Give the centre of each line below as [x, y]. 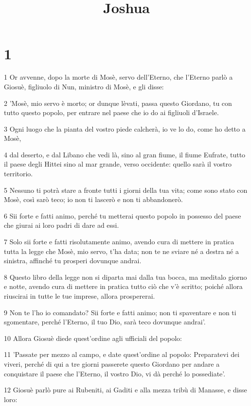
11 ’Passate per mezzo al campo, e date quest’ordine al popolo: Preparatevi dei [122, 354]
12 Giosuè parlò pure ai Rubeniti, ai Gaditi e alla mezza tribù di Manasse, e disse [125, 390]
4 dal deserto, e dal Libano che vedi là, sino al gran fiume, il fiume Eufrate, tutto [125, 154]
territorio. [18, 174]
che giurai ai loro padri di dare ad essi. [62, 225]
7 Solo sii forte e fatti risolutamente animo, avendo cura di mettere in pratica [119, 242]
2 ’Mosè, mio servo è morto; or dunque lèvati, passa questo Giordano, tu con [118, 103]
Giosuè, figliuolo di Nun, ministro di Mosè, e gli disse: [84, 86]
